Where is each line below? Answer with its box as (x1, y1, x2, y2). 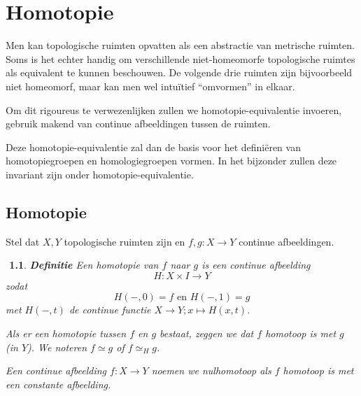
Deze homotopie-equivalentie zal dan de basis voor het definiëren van (6, 139, 301, 154)
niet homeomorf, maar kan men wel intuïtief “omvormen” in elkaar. (6, 78, 295, 93)
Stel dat (6, 234, 40, 248)
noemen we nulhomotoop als (151, 363, 271, 378)
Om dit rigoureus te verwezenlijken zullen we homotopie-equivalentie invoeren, (6, 102, 342, 117)
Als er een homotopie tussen (6, 326, 127, 341)
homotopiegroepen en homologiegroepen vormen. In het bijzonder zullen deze (6, 153, 337, 168)
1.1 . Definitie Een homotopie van (9, 257, 159, 272)
